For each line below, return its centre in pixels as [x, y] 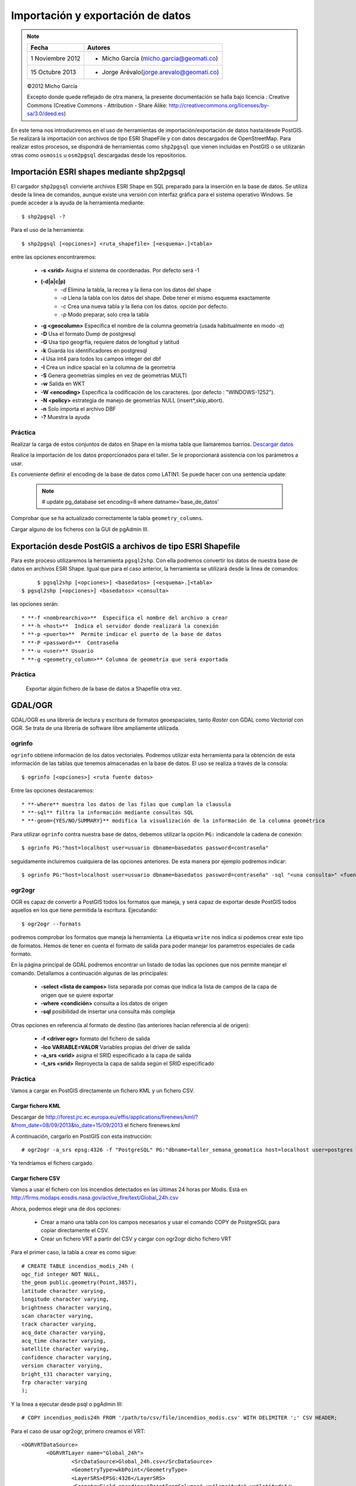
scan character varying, [58, 1316]
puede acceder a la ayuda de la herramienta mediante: [78, 203]
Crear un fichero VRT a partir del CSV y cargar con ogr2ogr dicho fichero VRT [136, 1239]
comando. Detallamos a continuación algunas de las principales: [90, 973]
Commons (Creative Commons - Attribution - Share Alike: [97, 105]
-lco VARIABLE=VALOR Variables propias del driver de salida [115, 1047]
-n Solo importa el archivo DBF [78, 409]
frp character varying [55, 1383]
